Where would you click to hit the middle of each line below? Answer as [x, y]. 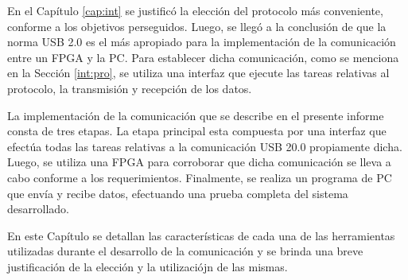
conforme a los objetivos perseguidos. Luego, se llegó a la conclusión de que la [197, 26]
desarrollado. [38, 209]
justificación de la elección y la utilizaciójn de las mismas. [148, 266]
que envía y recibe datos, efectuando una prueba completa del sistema [178, 193]
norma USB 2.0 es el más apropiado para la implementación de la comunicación [202, 42]
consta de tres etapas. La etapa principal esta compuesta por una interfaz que [197, 131]
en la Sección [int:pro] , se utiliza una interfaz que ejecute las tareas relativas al [198, 73]
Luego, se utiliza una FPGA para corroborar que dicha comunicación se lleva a [199, 162]
